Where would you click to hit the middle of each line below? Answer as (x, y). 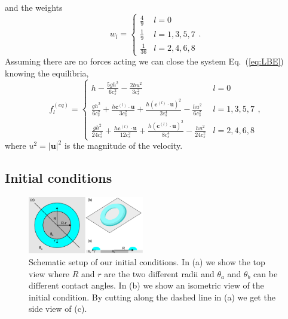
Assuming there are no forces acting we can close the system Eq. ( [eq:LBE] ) (144, 61)
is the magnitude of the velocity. (123, 145)
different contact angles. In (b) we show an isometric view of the (146, 285)
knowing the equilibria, (47, 73)
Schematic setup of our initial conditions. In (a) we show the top (147, 262)
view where (49, 273)
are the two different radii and (159, 273)
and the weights (34, 7)
